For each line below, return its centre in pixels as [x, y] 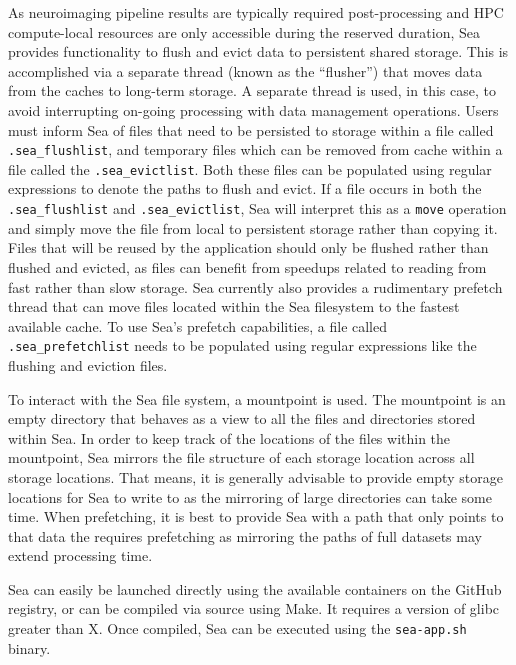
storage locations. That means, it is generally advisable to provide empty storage [255, 476]
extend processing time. [80, 555]
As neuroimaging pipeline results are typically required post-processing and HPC [256, 12]
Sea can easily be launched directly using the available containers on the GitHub [255, 588]
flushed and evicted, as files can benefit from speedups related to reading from [247, 266]
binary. [29, 647]
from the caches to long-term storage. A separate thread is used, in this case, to [252, 90]
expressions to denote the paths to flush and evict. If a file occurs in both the [245, 188]
